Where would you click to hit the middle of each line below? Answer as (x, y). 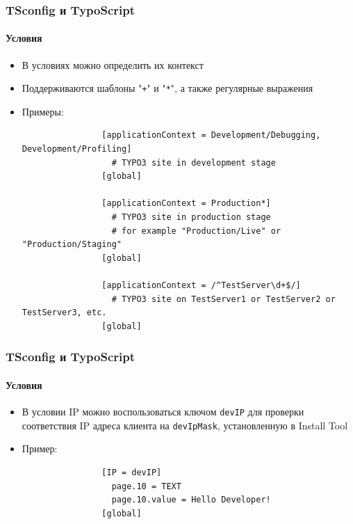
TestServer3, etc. (64, 313)
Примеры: (43, 111)
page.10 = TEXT (146, 486)
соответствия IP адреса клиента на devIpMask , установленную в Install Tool (185, 425)
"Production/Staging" (72, 245)
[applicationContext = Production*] (186, 204)
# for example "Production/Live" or (196, 231)
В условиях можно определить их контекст (113, 64)
